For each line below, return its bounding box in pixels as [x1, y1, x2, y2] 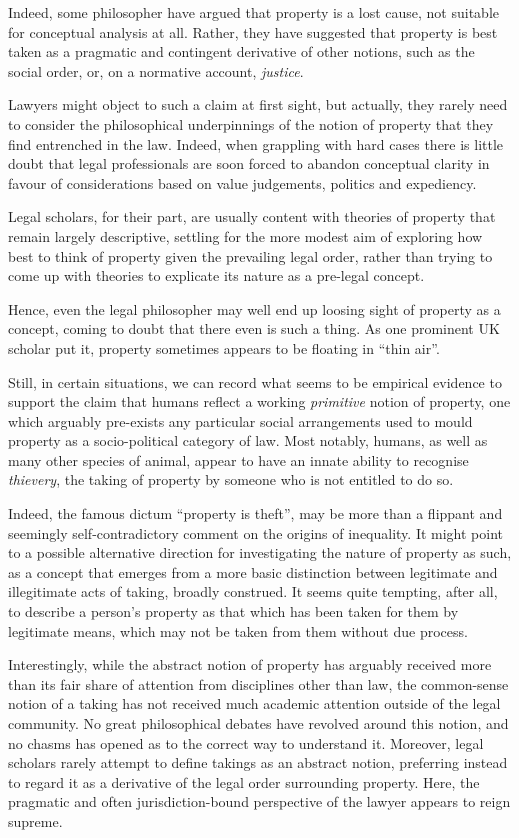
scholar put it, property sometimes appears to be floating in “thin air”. [8, 337, 440, 358]
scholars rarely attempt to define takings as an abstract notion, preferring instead [8, 752, 508, 773]
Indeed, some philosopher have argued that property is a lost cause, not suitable [8, 2, 500, 22]
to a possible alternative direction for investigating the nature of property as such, [8, 542, 512, 563]
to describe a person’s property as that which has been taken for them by [8, 601, 459, 622]
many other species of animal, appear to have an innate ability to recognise [8, 449, 469, 470]
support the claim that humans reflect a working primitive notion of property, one [8, 391, 511, 412]
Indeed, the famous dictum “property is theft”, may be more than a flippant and [8, 503, 503, 524]
